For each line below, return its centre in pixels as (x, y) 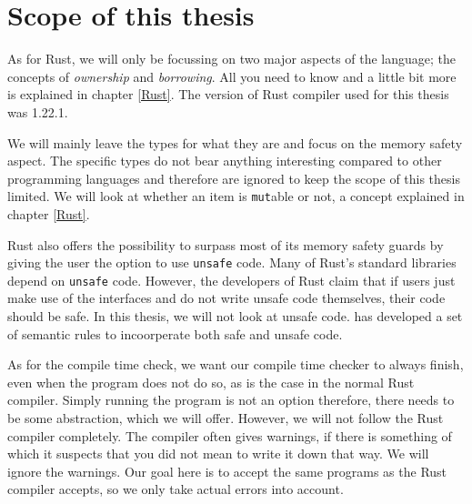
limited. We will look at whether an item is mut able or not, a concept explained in (236, 196)
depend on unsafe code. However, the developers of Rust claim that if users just (231, 280)
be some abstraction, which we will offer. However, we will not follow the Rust (226, 418)
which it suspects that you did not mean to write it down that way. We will (218, 454)
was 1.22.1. (38, 111)
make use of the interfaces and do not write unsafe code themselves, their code (226, 298)
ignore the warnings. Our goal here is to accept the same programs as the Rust (227, 471)
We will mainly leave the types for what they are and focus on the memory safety (235, 142)
